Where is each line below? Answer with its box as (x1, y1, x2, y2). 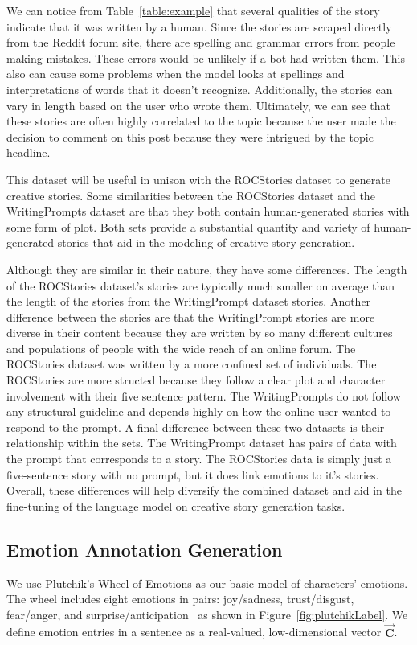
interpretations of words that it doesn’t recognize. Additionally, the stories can (6, 80, 393, 97)
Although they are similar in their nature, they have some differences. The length (6, 261, 407, 277)
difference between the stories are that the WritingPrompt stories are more (6, 308, 375, 325)
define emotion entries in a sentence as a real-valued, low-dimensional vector (6, 623, 382, 640)
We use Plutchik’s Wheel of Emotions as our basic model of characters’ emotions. (6, 574, 408, 591)
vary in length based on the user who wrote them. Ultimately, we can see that (6, 97, 390, 113)
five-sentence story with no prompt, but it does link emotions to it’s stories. (6, 466, 379, 483)
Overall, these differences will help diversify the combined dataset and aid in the (6, 482, 402, 499)
